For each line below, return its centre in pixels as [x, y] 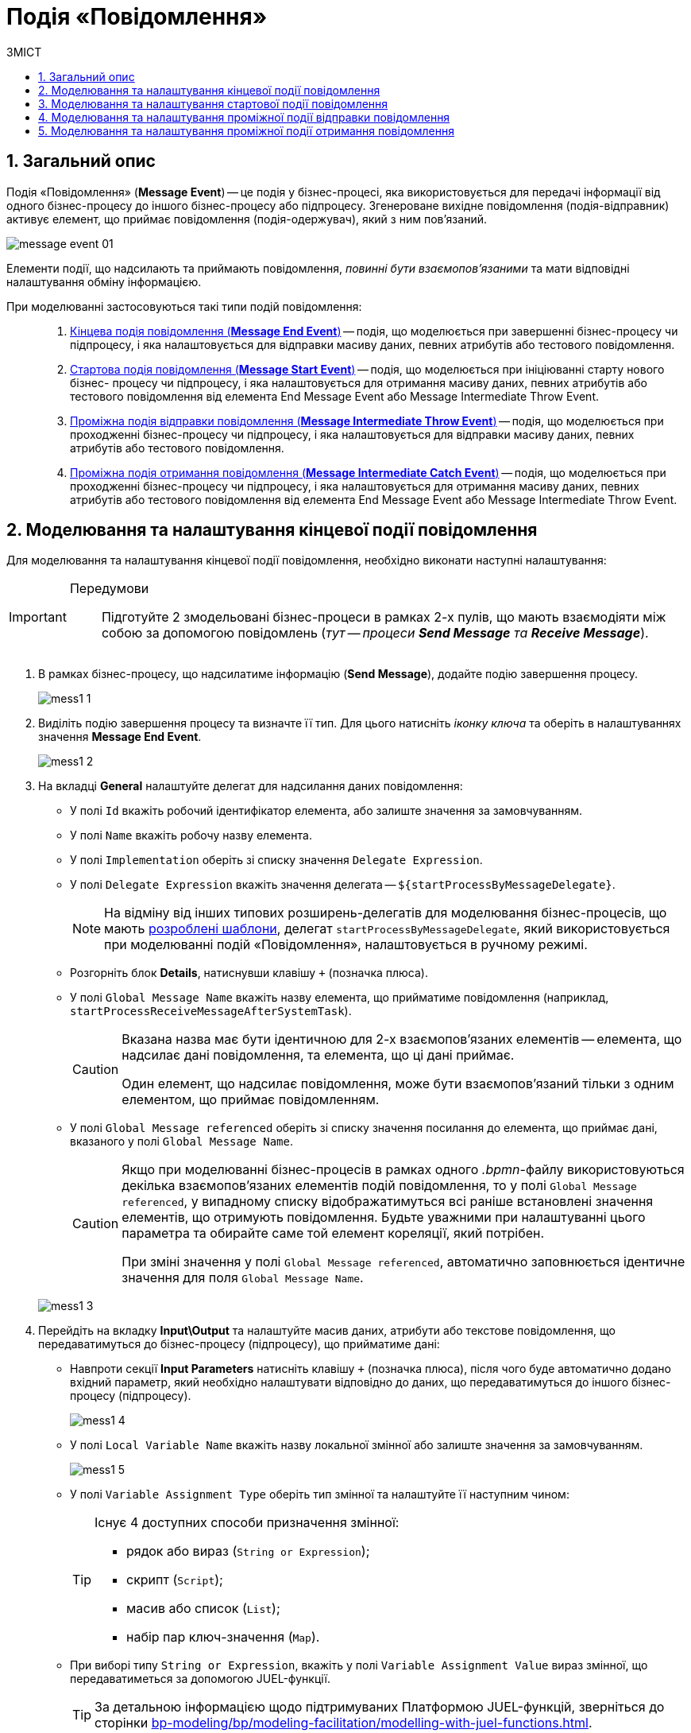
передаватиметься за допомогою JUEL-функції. [200, 1679]
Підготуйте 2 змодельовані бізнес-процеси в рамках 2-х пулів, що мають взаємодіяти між [384, 617]
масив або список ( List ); [203, 1609]
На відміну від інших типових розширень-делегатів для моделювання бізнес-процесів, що [386, 913]
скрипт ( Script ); [175, 1580]
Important [38, 617]
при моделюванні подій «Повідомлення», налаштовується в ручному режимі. [346, 945]
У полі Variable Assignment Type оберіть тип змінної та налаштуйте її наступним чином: [320, 1495]
